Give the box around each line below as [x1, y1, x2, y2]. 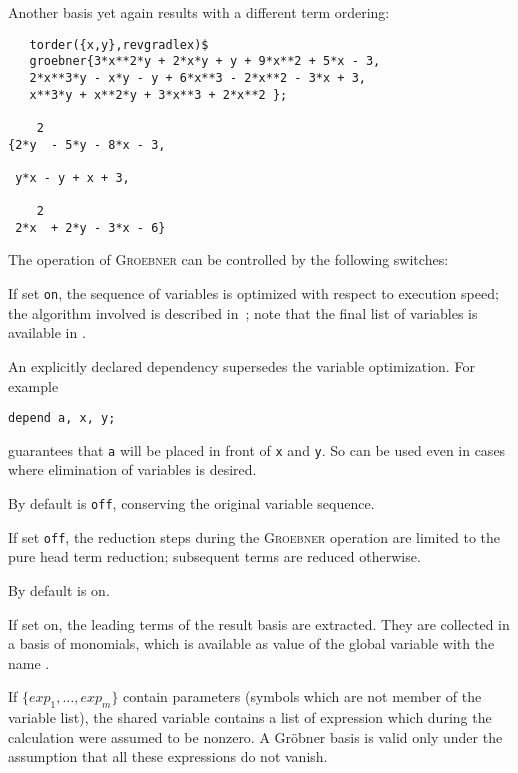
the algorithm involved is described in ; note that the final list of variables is [8, 302, 478, 323]
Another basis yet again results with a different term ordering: [8, 2, 390, 22]
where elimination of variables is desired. [8, 459, 257, 480]
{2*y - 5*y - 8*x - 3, [8, 137, 166, 152]
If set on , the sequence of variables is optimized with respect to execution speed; [8, 283, 499, 304]
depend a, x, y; [8, 411, 116, 426]
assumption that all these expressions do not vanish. [8, 746, 328, 767]
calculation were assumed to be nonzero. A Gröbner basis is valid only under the [8, 726, 503, 747]
